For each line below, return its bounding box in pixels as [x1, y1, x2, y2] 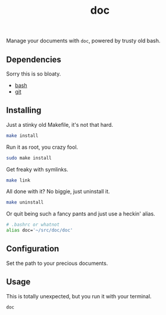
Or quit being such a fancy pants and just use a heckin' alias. [6, 210, 156, 217]
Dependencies [6, 54, 61, 64]
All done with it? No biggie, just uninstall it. [6, 188, 110, 195]
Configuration [6, 244, 59, 254]
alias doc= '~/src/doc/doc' [6, 227, 73, 233]
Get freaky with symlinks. [6, 166, 68, 173]
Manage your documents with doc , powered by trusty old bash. [6, 37, 161, 45]
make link [6, 177, 31, 183]
